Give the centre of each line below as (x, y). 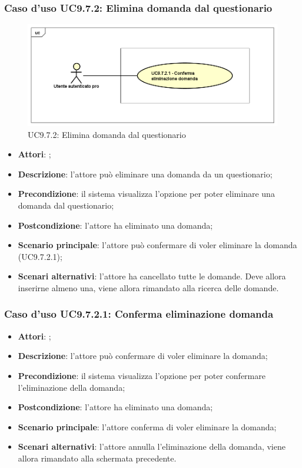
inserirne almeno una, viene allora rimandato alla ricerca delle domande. (148, 287)
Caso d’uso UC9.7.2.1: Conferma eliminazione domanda (139, 314)
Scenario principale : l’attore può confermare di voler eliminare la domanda (157, 245)
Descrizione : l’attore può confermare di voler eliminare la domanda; (143, 356)
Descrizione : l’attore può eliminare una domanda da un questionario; (145, 174)
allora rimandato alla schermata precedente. (97, 458)
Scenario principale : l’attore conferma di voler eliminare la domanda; (147, 426)
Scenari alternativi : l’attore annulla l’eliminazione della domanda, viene (152, 446)
